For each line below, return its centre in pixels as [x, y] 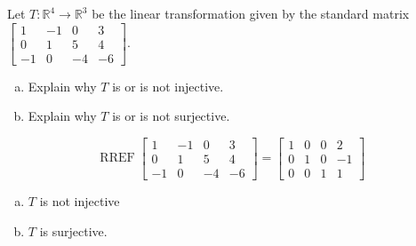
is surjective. [73, 230]
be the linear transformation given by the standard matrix [251, 13]
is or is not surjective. [171, 116]
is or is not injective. [168, 86]
